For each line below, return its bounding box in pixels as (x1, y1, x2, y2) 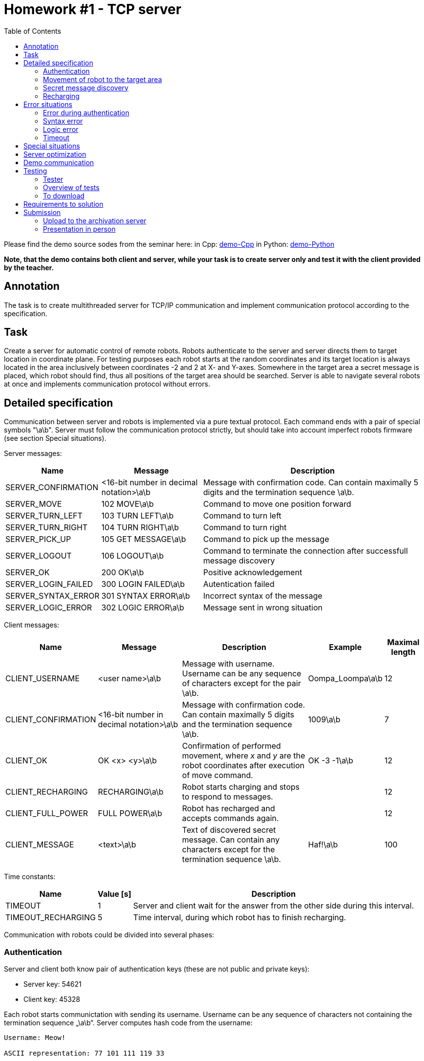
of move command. (182, 770, 253, 780)
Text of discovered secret (182, 825, 276, 835)
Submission (23, 208, 61, 217)
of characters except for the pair (182, 678, 301, 689)
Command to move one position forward (203, 499, 351, 509)
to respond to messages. (182, 792, 273, 802)
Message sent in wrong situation (203, 603, 323, 613)
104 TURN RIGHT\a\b (101, 522, 179, 533)
